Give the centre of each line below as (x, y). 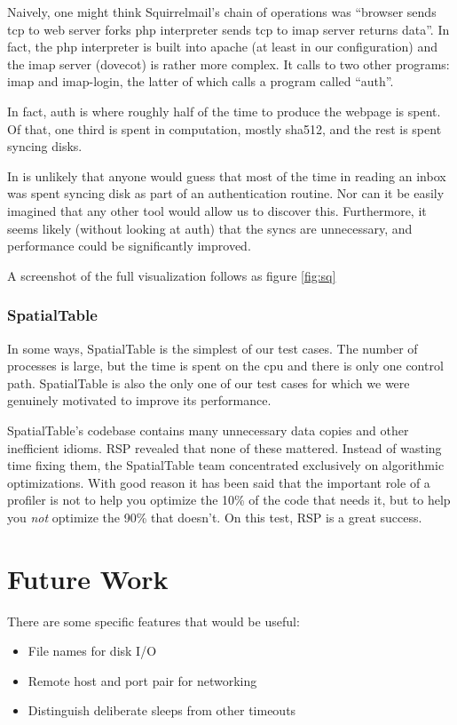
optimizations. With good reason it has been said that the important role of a (219, 482)
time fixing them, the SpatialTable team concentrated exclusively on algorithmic (226, 465)
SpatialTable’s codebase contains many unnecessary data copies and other (208, 430)
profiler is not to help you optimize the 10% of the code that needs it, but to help (229, 500)
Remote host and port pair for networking (142, 680)
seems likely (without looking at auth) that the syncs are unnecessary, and (210, 228)
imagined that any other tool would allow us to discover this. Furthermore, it (217, 210)
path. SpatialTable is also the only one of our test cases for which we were (209, 382)
